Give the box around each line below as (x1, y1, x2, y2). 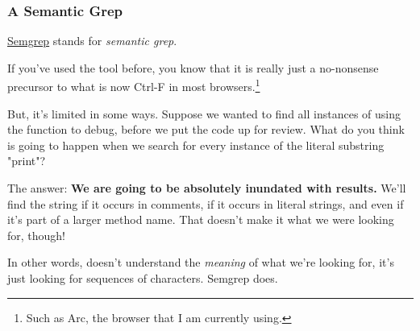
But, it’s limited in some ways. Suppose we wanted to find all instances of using (7, 105, 401, 122)
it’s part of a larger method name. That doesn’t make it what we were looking (7, 211, 394, 228)
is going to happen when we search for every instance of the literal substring (7, 136, 385, 153)
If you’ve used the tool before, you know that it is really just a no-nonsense (7, 59, 379, 76)
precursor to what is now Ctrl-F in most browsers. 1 (7, 76, 260, 95)
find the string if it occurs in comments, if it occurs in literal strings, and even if (7, 195, 404, 212)
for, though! (7, 226, 66, 243)
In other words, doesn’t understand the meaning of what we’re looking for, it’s (7, 254, 394, 271)
